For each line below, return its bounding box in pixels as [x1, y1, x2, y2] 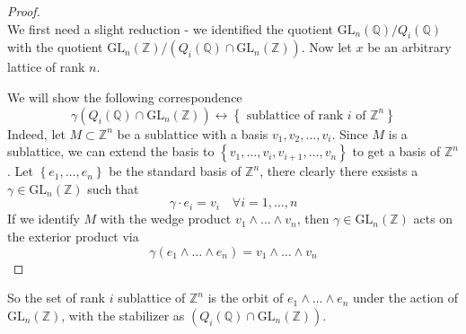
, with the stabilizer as [61, 305, 185, 324]
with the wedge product [100, 209, 232, 228]
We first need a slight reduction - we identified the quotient [7, 19, 334, 38]
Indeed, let [7, 124, 66, 143]
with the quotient [7, 38, 103, 57]
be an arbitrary [367, 38, 452, 57]
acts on [413, 209, 453, 228]
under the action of [352, 288, 459, 307]
